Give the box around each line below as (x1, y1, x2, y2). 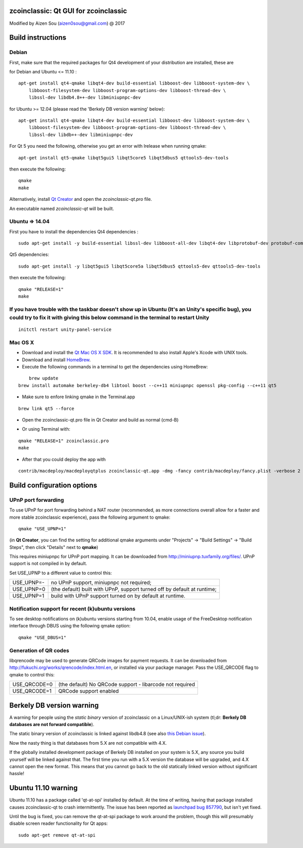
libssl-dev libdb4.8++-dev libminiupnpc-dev (28, 95, 141, 101)
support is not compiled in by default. (9, 561, 87, 567)
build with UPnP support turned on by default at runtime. (50, 592, 185, 600)
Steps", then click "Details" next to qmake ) (9, 544, 98, 550)
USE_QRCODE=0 (12, 681, 53, 688)
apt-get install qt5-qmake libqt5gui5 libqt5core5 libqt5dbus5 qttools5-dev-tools (18, 155, 229, 160)
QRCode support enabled (58, 688, 119, 695)
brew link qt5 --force (18, 405, 75, 411)
